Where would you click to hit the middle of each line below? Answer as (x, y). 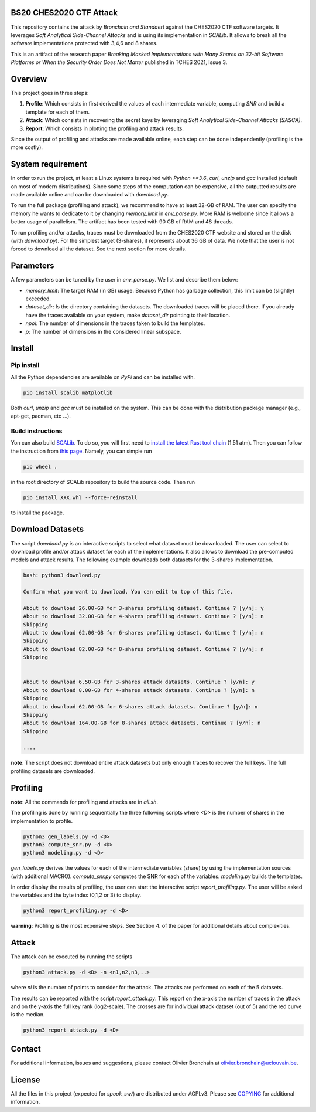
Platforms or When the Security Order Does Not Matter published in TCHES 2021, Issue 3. (119, 62)
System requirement (49, 164)
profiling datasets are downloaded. (53, 771)
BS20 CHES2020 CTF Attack (64, 13)
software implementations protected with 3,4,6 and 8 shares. (84, 43)
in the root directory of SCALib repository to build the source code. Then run (103, 482)
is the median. (28, 1015)
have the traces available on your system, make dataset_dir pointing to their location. (128, 315)
